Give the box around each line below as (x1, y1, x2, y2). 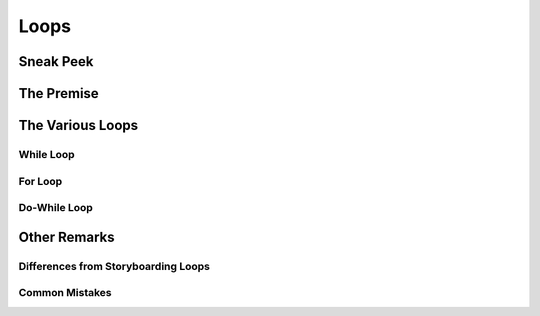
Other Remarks (18, 228, 115, 245)
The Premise (18, 85, 99, 102)
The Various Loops (18, 117, 139, 134)
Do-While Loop (18, 201, 94, 215)
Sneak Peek (18, 53, 94, 70)
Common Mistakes (18, 286, 112, 300)
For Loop (18, 174, 63, 188)
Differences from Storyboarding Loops (18, 259, 210, 273)
